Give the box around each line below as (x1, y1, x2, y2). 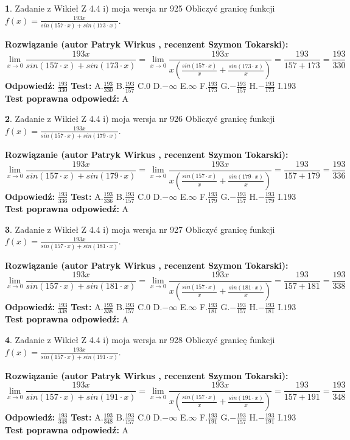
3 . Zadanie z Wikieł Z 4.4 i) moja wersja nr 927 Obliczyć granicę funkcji (5, 222, 275, 235)
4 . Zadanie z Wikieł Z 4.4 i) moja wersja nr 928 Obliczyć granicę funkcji (5, 333, 275, 346)
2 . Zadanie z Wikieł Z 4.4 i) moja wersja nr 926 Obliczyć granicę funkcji (5, 112, 275, 125)
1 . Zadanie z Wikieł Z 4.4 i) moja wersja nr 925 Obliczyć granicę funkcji (5, 2, 275, 14)
